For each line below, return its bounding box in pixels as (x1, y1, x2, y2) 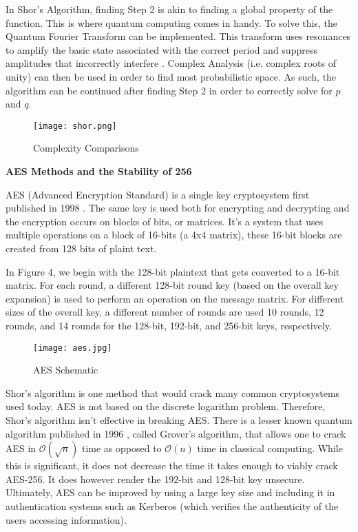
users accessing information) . (6, 512, 127, 526)
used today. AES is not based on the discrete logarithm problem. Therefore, (6, 399, 326, 413)
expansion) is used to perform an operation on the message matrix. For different (6, 291, 344, 305)
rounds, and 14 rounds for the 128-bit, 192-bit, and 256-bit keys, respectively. (6, 318, 332, 332)
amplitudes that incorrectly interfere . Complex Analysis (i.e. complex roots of (6, 56, 337, 70)
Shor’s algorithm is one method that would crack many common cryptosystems (6, 385, 340, 400)
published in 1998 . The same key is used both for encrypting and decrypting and (6, 201, 350, 215)
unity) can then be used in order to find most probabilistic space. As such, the (6, 69, 337, 83)
